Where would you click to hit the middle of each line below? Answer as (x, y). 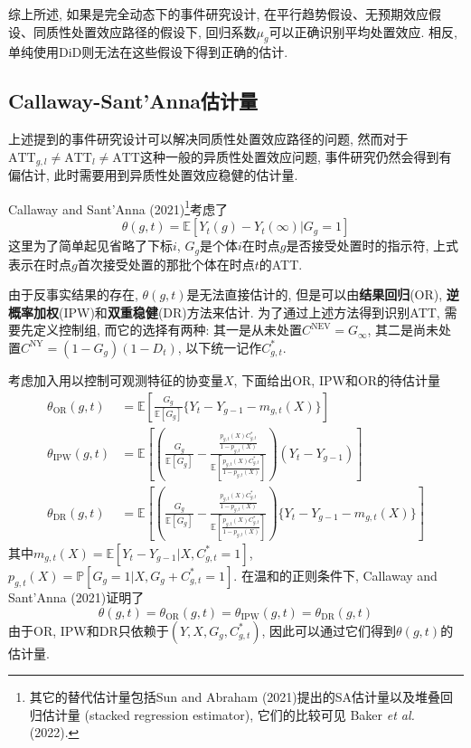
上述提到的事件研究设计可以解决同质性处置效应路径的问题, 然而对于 (208, 139)
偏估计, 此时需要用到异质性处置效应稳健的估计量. (153, 175)
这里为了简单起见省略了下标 (90, 246)
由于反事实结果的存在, (73, 294)
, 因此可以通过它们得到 (329, 630)
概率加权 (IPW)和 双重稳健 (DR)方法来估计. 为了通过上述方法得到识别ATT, (224, 312)
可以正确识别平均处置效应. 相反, (363, 31)
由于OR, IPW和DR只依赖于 (89, 630)
